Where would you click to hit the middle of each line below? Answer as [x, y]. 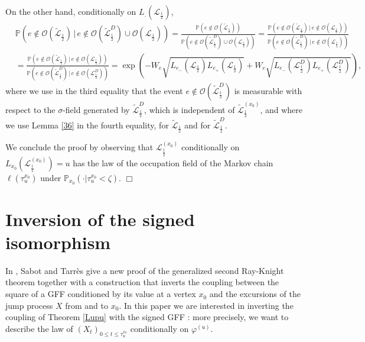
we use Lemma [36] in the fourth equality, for [87, 125]
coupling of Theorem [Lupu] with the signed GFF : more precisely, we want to [147, 317]
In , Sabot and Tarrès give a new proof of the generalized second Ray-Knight [145, 270]
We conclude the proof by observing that [79, 147]
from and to [87, 305]
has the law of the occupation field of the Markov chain [173, 162]
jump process [29, 305]
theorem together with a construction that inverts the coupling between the [142, 282]
